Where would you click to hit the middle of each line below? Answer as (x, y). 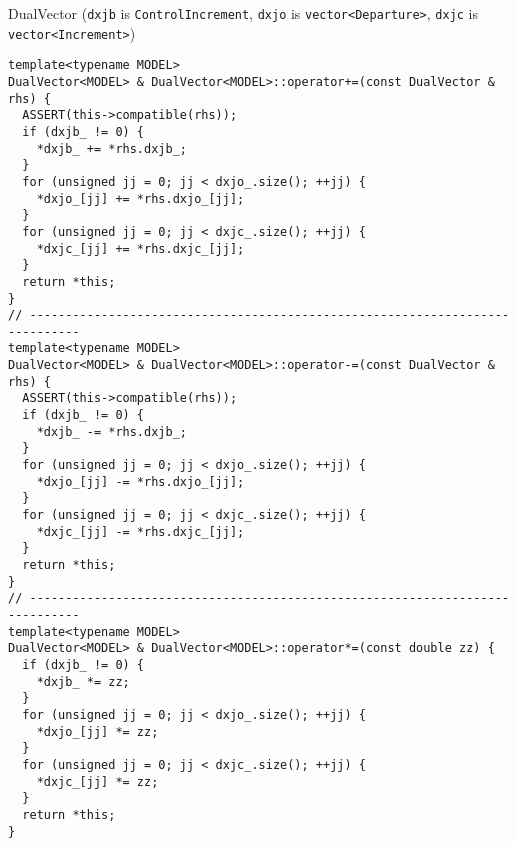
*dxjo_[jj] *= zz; (97, 731)
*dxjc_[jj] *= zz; (97, 781)
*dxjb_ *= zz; (83, 681)
